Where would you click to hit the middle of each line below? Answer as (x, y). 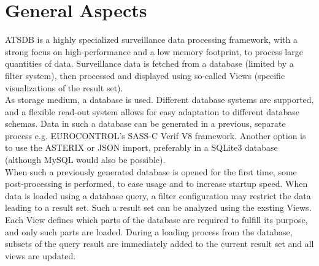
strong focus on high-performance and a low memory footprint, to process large (154, 51)
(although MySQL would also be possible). (85, 160)
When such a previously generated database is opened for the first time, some (151, 171)
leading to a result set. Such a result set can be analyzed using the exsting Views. (158, 207)
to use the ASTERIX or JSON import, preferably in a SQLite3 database (141, 147)
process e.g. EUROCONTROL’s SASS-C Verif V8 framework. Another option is (156, 135)
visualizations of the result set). (64, 87)
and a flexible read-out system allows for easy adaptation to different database (152, 111)
